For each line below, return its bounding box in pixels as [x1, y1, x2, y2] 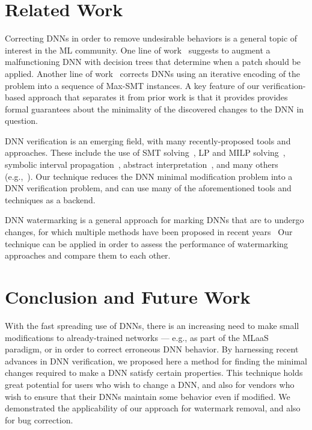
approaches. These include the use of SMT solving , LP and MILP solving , [5, 146, 286, 159]
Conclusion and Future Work [5, 284, 251, 309]
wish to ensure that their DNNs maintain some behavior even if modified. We [5, 390, 290, 402]
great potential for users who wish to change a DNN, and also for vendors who [5, 378, 295, 390]
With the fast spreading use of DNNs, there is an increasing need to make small [5, 319, 299, 331]
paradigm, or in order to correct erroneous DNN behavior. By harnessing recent [5, 343, 299, 355]
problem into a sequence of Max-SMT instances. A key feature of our [5, 79, 260, 91]
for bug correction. [5, 413, 73, 426]
